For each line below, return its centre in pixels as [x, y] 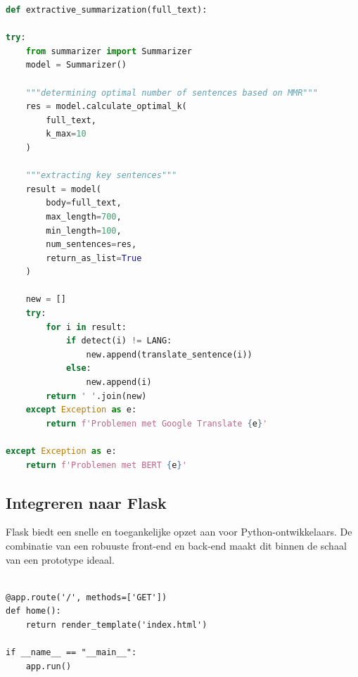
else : [78, 368]
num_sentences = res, [91, 245]
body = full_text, [84, 203]
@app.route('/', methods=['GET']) [87, 597]
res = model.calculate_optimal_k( [106, 107]
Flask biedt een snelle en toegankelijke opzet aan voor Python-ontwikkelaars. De [179, 532]
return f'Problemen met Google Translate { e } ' [157, 423]
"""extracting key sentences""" [101, 176]
